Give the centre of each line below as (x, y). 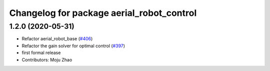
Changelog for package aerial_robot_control (103, 13)
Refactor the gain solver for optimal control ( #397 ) (73, 46)
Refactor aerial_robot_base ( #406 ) (57, 39)
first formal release (41, 53)
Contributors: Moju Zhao (47, 60)
